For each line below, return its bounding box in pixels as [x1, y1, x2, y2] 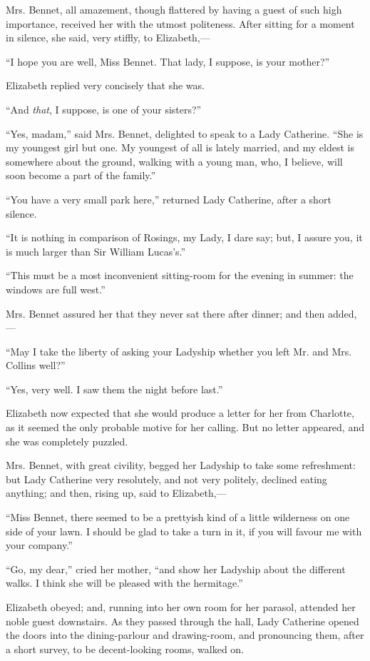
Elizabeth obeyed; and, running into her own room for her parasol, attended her [6, 600, 356, 614]
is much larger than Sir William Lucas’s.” [6, 243, 186, 258]
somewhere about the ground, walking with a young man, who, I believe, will [6, 153, 343, 168]
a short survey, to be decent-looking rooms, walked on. [6, 641, 245, 656]
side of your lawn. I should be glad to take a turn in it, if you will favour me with [6, 523, 362, 538]
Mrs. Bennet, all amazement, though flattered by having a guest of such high [6, 2, 342, 16]
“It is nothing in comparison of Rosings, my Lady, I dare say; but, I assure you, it [6, 230, 363, 245]
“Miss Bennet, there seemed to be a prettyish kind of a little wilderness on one [6, 510, 350, 525]
